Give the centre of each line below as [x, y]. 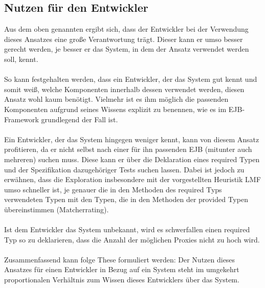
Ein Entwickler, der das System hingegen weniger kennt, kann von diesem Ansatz [132, 139]
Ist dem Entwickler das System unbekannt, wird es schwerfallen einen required [127, 229]
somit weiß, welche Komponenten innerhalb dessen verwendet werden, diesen [124, 89]
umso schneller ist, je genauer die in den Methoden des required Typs [113, 189]
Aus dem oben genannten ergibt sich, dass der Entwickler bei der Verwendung [126, 29]
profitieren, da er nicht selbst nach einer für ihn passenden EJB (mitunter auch [128, 149]
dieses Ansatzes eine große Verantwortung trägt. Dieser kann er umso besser [124, 39]
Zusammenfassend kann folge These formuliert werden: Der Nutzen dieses [120, 259]
